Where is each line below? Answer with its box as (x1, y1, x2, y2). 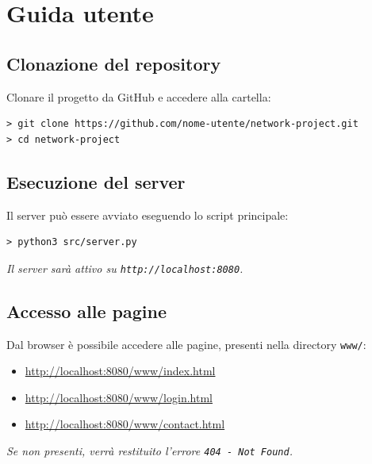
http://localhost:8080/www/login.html (25, 389, 213, 405)
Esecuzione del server (6, 169, 186, 194)
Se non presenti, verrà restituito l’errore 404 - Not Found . (6, 443, 293, 459)
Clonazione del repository (6, 51, 221, 75)
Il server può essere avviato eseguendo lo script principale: (6, 206, 289, 223)
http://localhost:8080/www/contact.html (25, 416, 225, 432)
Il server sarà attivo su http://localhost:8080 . (6, 259, 244, 276)
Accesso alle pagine (6, 298, 167, 323)
